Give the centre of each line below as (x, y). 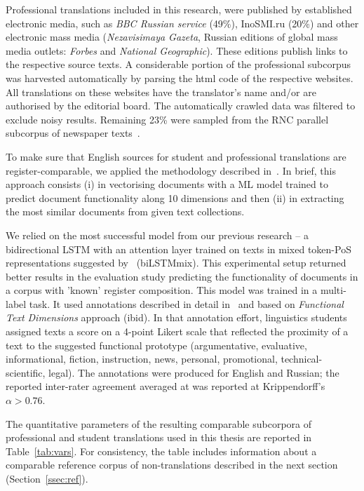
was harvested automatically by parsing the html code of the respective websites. (180, 78)
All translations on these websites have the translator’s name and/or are (161, 92)
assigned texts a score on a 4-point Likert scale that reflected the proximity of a (177, 331)
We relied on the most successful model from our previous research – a (157, 235)
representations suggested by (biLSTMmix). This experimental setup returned (176, 263)
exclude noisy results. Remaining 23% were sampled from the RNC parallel (167, 119)
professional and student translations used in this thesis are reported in (159, 437)
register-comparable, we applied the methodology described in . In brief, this (171, 170)
